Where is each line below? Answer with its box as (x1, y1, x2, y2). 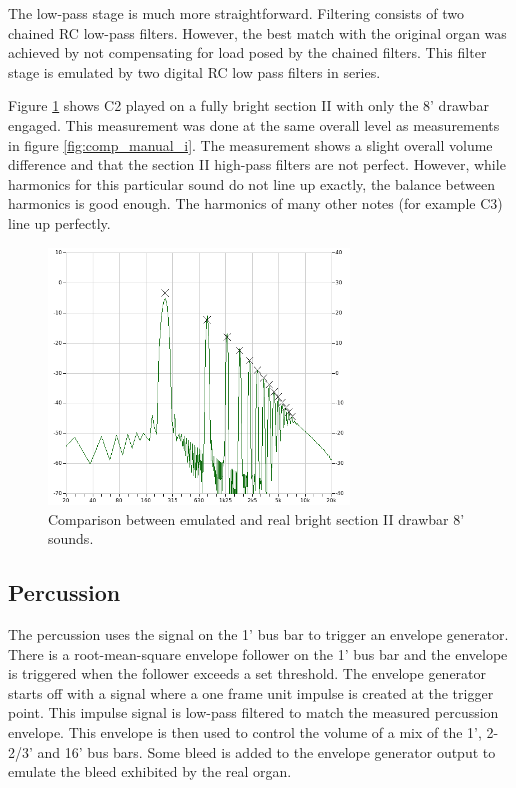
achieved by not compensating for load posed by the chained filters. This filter (8, 42, 487, 63)
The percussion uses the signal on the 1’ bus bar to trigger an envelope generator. (8, 624, 509, 645)
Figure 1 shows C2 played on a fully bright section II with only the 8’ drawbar (8, 95, 489, 116)
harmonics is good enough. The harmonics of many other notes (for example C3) (8, 193, 503, 214)
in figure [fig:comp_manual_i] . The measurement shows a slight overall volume (8, 134, 493, 155)
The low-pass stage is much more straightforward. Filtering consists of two (8, 3, 464, 23)
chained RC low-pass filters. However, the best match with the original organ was (8, 22, 507, 43)
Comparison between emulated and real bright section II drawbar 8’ (48, 508, 465, 529)
